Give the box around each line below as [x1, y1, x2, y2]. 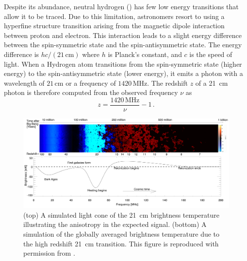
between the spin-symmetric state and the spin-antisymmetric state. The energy [4, 39, 242, 50]
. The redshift [147, 77, 188, 88]
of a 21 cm [195, 77, 228, 88]
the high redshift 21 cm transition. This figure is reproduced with [23, 238, 219, 248]
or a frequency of [66, 77, 116, 88]
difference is [4, 49, 39, 59]
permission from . [23, 248, 75, 258]
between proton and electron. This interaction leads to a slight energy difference [4, 30, 242, 40]
